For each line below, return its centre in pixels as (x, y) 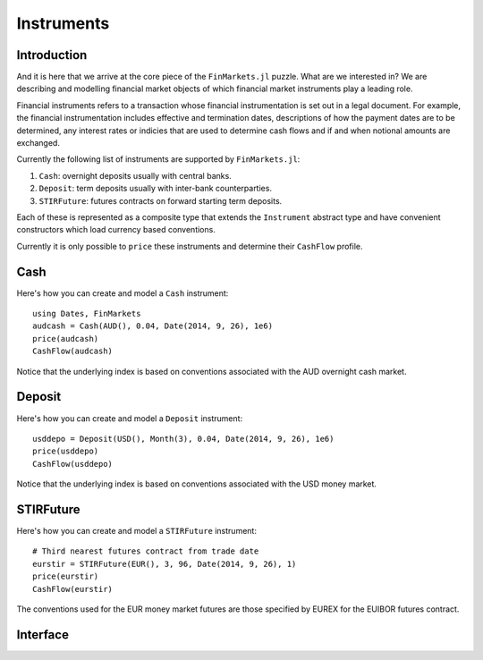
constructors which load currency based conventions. (116, 230)
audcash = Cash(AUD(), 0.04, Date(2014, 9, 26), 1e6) (153, 326)
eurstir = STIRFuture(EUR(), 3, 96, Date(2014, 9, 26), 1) (165, 564)
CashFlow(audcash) (73, 351)
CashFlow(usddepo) (73, 464)
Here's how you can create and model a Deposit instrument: (130, 418)
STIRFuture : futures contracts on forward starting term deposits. (161, 200)
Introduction (52, 55)
